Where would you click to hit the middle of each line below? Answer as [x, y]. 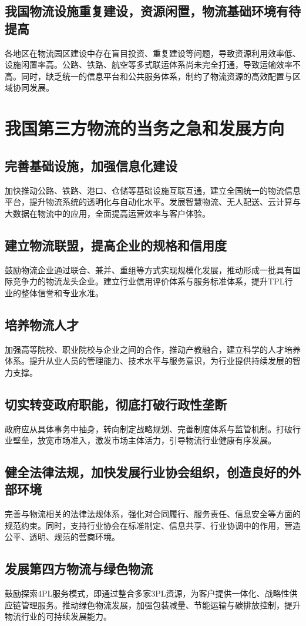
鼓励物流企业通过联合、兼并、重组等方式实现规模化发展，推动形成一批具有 [149, 269]
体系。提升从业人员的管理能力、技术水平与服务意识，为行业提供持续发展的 [149, 361]
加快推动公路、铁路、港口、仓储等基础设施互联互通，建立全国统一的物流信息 [153, 190]
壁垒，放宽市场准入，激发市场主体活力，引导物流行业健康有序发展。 [144, 440]
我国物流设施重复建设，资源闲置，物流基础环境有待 [153, 11]
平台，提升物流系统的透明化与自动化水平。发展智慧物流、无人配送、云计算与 [153, 202]
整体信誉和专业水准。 [62, 292]
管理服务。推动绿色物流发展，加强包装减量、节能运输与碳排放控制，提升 [161, 605]
